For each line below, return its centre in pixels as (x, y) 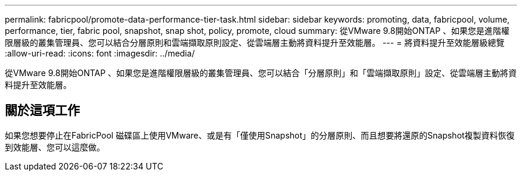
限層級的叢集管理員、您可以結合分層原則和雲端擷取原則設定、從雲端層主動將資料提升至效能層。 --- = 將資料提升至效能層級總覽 (255, 43)
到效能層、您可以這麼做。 (55, 147)
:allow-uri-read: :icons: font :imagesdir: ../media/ (100, 53)
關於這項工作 (42, 111)
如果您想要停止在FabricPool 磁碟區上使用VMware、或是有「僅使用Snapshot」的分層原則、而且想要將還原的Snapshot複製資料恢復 (260, 135)
